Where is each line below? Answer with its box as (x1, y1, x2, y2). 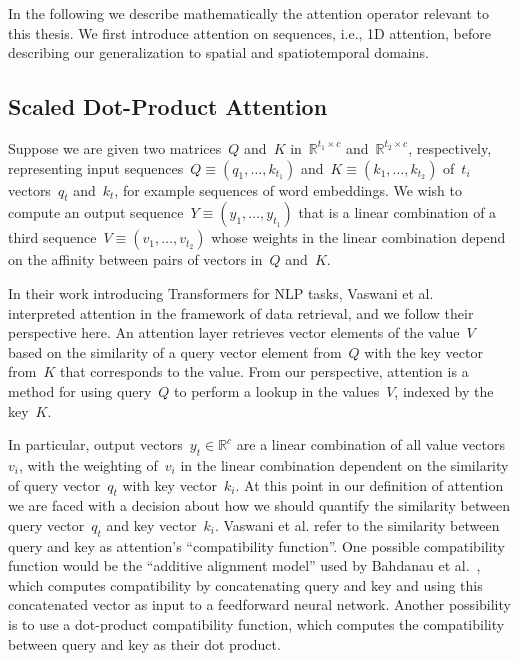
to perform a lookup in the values (174, 380, 380, 401)
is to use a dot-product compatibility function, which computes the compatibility (8, 614, 505, 635)
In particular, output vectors (8, 434, 183, 455)
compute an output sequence (8, 202, 184, 223)
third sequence (8, 227, 97, 248)
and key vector (106, 514, 197, 535)
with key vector (122, 474, 218, 495)
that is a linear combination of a (298, 202, 497, 223)
